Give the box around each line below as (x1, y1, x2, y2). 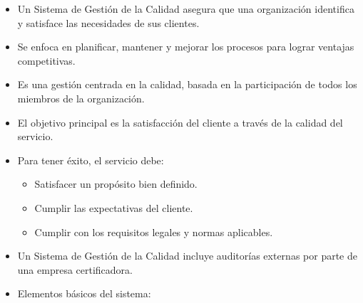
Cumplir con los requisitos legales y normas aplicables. (34, 224, 273, 239)
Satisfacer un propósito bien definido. (34, 176, 198, 191)
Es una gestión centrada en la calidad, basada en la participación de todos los (17, 77, 357, 92)
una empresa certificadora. (17, 262, 133, 277)
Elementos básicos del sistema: (17, 286, 151, 301)
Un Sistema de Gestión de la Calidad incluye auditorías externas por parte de (17, 248, 357, 263)
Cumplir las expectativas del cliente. (34, 200, 193, 215)
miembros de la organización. (17, 90, 145, 105)
